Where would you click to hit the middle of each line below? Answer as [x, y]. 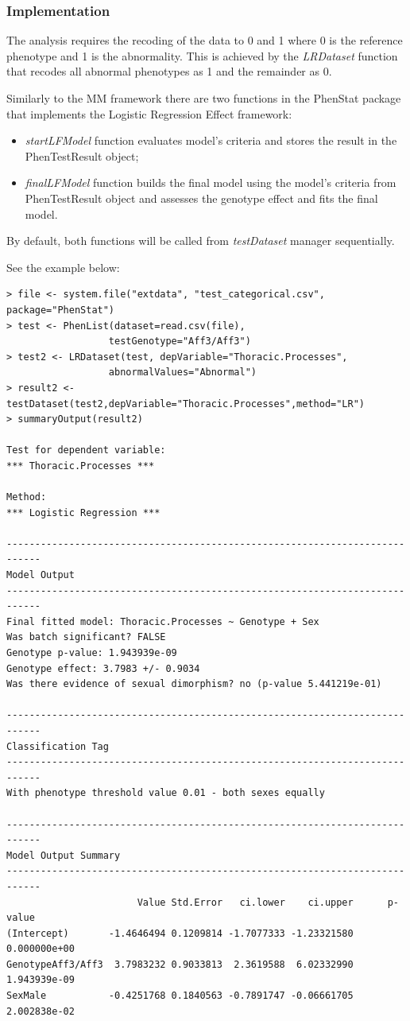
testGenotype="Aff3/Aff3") [180, 342]
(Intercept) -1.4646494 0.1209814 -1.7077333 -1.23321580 [180, 933]
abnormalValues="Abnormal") [182, 373]
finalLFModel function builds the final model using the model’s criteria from [211, 182]
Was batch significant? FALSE [86, 637]
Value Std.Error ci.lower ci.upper [245, 902]
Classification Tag [58, 746]
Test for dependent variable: [86, 450]
